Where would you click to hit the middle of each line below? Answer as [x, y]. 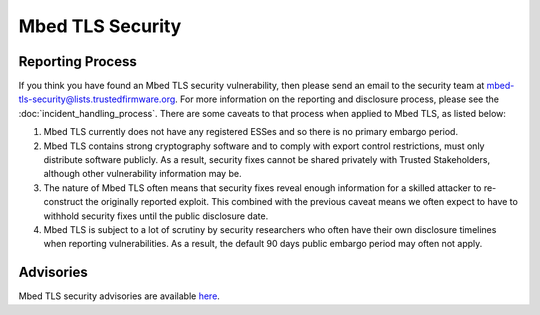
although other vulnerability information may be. [142, 174]
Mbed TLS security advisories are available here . [119, 296]
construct [63, 202]
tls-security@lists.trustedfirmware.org [97, 99]
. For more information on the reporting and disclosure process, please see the [337, 99]
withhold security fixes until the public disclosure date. [156, 216]
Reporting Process [77, 61]
